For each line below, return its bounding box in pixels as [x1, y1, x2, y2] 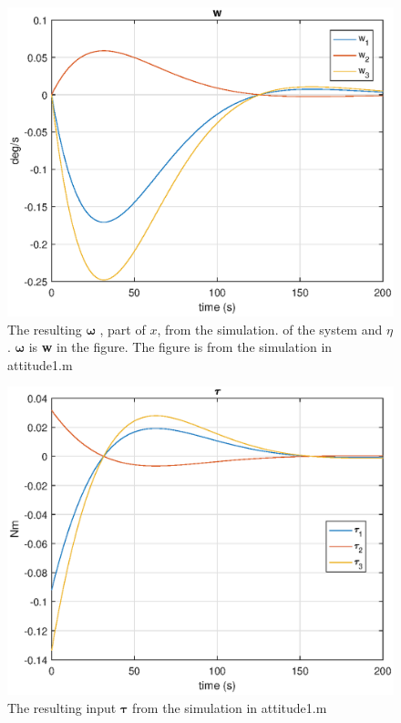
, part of [99, 319, 146, 338]
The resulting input [7, 697, 117, 717]
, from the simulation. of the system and [157, 319, 383, 338]
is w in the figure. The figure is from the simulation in [28, 337, 333, 356]
